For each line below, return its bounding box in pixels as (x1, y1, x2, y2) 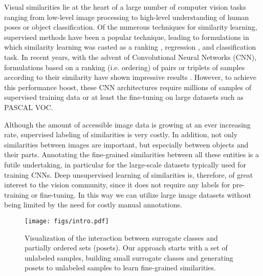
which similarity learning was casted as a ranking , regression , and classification (4, 41, 256, 52)
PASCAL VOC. (4, 101, 53, 112)
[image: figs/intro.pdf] (25, 217, 109, 225)
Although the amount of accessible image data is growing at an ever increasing (4, 119, 251, 130)
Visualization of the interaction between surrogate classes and (25, 232, 218, 243)
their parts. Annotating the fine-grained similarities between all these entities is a (4, 149, 259, 160)
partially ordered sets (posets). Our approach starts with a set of (25, 242, 228, 253)
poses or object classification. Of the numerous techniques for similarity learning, (4, 22, 257, 32)
